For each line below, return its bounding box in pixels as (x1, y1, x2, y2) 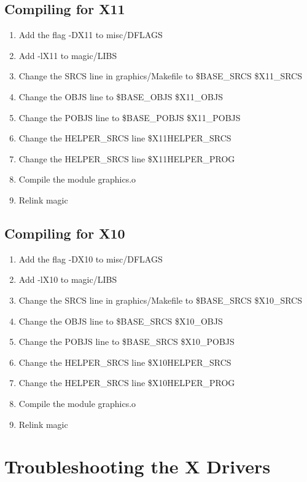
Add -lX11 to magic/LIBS (18, 49, 117, 61)
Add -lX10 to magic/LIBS (18, 273, 117, 286)
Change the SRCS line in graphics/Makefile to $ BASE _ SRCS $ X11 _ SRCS (18, 69, 302, 82)
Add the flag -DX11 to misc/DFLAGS (18, 28, 163, 41)
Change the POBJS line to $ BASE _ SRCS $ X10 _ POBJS (18, 335, 235, 348)
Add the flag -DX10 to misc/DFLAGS (18, 252, 163, 265)
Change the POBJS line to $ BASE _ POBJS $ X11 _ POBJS (18, 111, 241, 124)
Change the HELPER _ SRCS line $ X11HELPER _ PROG (18, 152, 235, 165)
